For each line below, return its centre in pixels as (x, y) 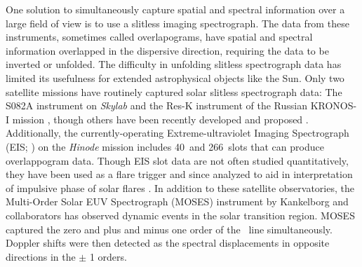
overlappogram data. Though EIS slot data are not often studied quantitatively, (177, 160)
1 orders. (108, 256)
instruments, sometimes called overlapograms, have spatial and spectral (159, 37)
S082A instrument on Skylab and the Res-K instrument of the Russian (156, 105)
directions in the (41, 256)
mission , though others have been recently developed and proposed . (160, 119)
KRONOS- (334, 105)
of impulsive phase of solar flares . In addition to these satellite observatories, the (180, 187)
